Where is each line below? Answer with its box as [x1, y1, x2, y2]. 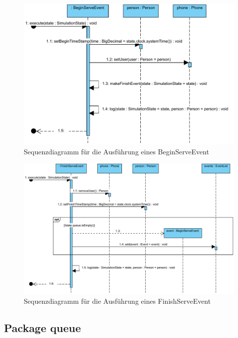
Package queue [4, 320, 81, 335]
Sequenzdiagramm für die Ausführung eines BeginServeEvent [24, 146, 209, 156]
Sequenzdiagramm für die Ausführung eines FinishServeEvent [24, 295, 211, 306]
